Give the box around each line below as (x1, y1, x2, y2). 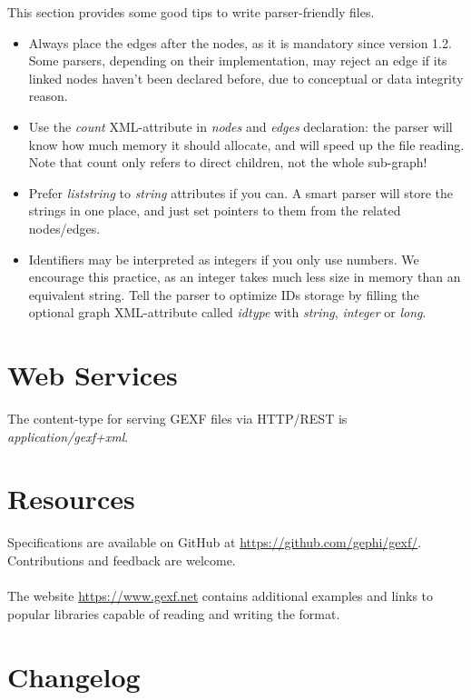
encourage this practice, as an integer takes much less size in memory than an (28, 267, 461, 286)
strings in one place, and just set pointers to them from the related (28, 201, 401, 220)
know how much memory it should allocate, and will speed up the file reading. (28, 135, 465, 154)
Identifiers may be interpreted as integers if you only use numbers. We (28, 249, 419, 268)
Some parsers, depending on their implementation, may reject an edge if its (28, 51, 447, 70)
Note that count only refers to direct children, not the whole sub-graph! (28, 153, 427, 172)
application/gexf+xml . (7, 426, 129, 445)
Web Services (7, 356, 178, 394)
